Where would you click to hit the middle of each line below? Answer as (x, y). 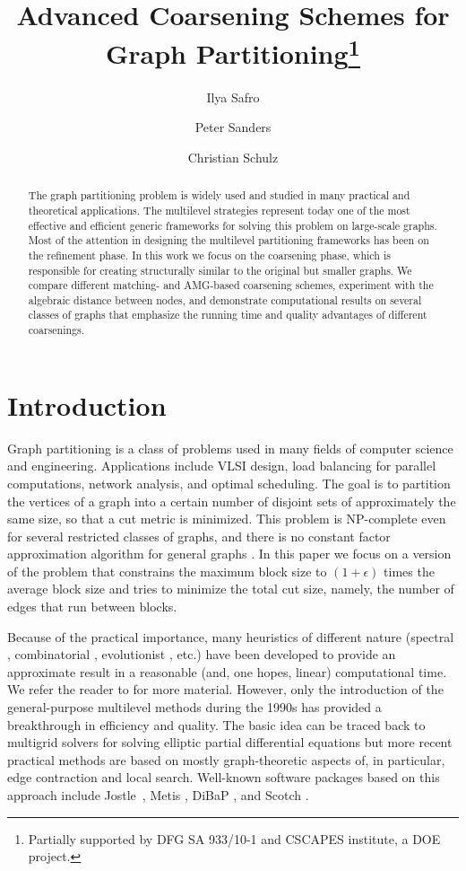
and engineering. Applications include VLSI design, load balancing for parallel (222, 466)
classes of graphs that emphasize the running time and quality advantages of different (228, 315)
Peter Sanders (233, 127)
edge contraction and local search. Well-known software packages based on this (224, 777)
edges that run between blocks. (92, 607)
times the (409, 571)
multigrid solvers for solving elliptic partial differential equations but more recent (230, 742)
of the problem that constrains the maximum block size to (167, 571)
